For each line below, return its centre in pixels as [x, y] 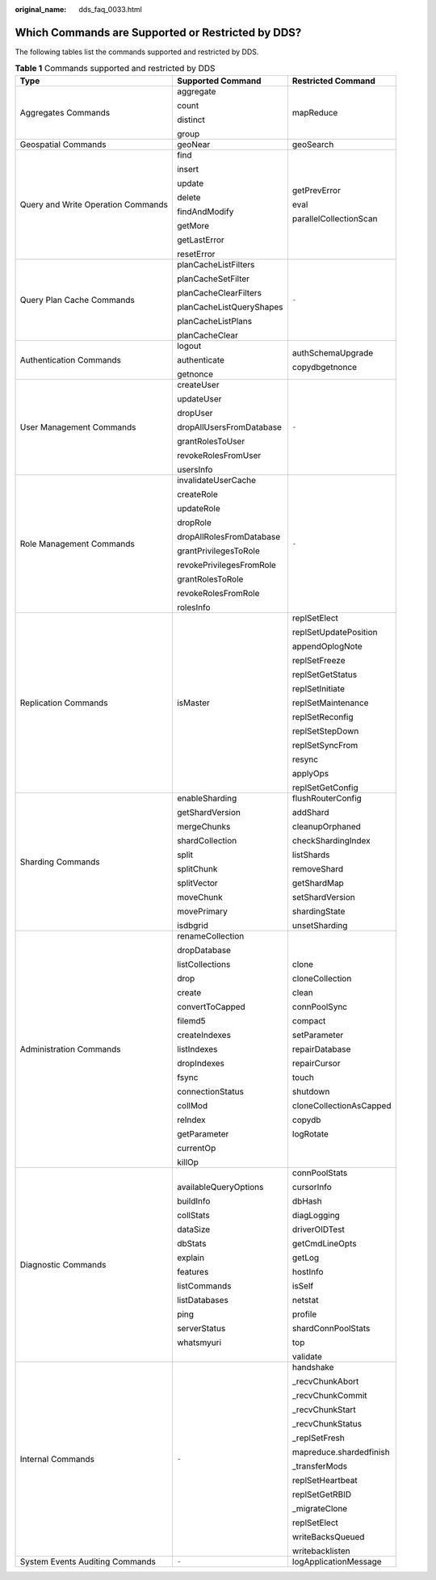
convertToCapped [211, 1006]
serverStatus [201, 1328]
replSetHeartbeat [325, 1480]
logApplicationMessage [337, 1561]
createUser [198, 384]
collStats [193, 1215]
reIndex [191, 1120]
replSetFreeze [319, 660]
